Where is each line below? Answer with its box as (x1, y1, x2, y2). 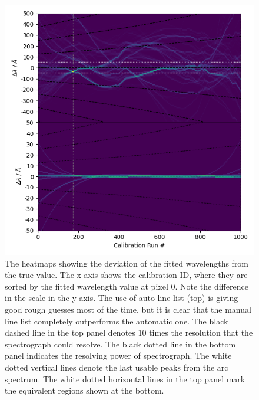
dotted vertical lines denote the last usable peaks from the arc (5, 360, 228, 373)
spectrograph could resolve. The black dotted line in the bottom (5, 337, 236, 350)
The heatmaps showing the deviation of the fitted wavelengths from (5, 257, 249, 269)
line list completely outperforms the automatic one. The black (5, 314, 228, 327)
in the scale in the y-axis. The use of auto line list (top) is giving (5, 291, 238, 304)
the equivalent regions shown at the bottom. (5, 384, 164, 396)
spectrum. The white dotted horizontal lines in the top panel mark (5, 372, 245, 385)
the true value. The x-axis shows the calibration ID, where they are (5, 268, 248, 281)
